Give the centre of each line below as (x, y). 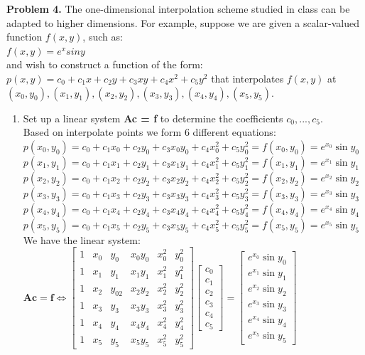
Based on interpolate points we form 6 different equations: (149, 132)
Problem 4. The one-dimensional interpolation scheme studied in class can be (178, 9)
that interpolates (247, 78)
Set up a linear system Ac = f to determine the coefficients (153, 118)
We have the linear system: (82, 239)
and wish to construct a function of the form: (105, 64)
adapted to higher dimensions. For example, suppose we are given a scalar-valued (183, 22)
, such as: (103, 37)
